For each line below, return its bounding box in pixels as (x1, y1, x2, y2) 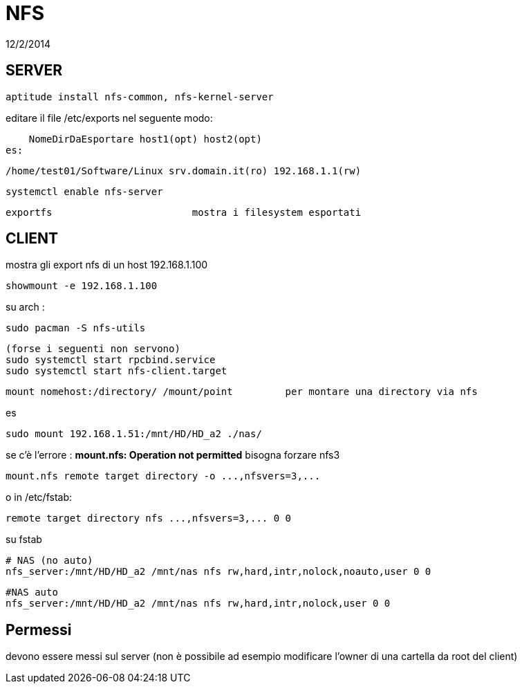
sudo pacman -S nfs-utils (6, 322, 146, 334)
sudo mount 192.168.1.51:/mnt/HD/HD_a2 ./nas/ (6, 428, 262, 440)
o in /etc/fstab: (6, 491, 72, 504)
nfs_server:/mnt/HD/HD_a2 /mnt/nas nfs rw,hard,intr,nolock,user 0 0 (6, 598, 391, 609)
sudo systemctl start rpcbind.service (6, 354, 216, 366)
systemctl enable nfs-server (6, 185, 163, 197)
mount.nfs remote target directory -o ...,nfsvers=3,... (6, 470, 321, 482)
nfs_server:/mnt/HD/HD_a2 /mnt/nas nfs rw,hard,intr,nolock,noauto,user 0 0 (6, 566, 431, 578)
